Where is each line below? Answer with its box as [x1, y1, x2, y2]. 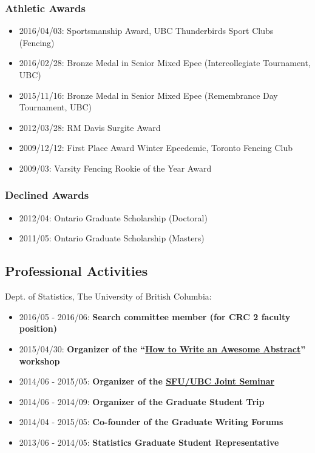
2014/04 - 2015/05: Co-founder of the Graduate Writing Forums [19, 415, 283, 428]
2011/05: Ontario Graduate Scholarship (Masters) [19, 232, 205, 244]
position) [19, 322, 58, 335]
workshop [19, 354, 60, 367]
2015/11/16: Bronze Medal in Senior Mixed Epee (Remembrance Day [19, 89, 278, 101]
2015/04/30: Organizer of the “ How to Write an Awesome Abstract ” [19, 342, 306, 355]
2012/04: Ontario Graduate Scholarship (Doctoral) [19, 211, 208, 224]
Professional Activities [5, 261, 148, 280]
